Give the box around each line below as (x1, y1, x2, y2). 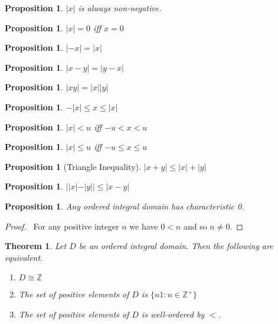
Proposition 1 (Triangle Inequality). (5, 160, 141, 172)
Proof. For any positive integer (5, 220, 119, 232)
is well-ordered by (141, 307, 205, 320)
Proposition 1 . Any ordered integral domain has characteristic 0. (5, 199, 244, 212)
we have (129, 220, 158, 232)
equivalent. (5, 251, 43, 263)
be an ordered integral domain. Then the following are (79, 240, 273, 252)
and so (183, 220, 207, 232)
